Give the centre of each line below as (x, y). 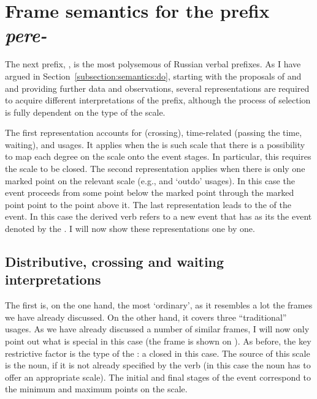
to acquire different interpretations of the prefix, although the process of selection (158, 100)
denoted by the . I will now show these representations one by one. (130, 229)
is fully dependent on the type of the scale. (85, 112)
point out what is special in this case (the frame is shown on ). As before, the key (158, 341)
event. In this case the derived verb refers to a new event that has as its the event (158, 216)
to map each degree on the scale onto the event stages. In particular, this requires (158, 156)
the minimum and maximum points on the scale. (96, 389)
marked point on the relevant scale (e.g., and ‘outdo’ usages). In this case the (150, 180)
